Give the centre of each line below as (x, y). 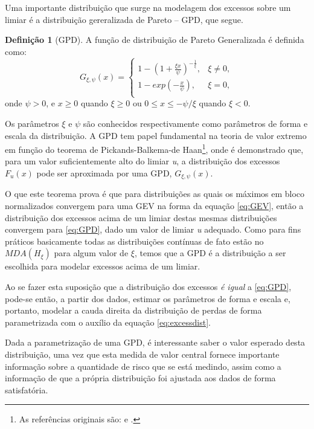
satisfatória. (27, 389)
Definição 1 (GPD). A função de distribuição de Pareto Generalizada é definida (155, 40)
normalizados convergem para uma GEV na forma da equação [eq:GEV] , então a (154, 206)
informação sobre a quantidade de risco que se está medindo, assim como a (143, 366)
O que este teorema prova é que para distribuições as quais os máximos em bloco (155, 194)
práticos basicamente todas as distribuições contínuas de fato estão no (134, 241)
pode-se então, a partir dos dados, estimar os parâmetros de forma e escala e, (148, 298)
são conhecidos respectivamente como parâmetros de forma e (195, 123)
